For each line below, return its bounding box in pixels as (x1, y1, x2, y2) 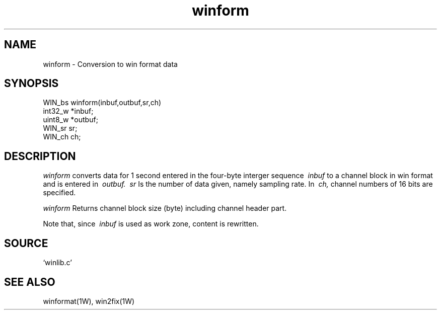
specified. (43, 188, 76, 197)
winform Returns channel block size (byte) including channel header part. (43, 204, 287, 213)
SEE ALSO (4, 275, 55, 288)
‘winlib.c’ (43, 258, 72, 267)
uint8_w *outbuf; (43, 115, 98, 124)
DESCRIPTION (4, 149, 76, 163)
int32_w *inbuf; (43, 107, 94, 116)
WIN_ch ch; (43, 132, 81, 141)
